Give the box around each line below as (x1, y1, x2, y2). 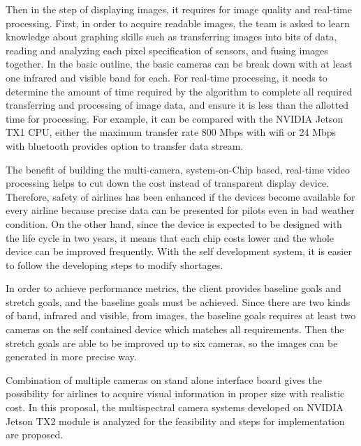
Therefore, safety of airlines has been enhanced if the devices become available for (6, 189, 355, 203)
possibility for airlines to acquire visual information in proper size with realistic (6, 386, 345, 401)
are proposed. (6, 427, 64, 442)
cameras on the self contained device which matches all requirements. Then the (6, 322, 344, 337)
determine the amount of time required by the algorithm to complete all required (6, 84, 353, 98)
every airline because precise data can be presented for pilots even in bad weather (6, 203, 355, 217)
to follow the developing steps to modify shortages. (6, 257, 223, 272)
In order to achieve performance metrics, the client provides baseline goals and (6, 281, 341, 295)
